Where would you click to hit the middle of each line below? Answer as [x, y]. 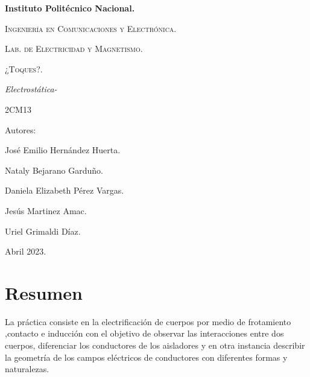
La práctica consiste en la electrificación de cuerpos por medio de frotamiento [148, 321]
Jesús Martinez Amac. [46, 210]
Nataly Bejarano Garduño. [54, 170]
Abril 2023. [26, 251]
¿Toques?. [24, 68]
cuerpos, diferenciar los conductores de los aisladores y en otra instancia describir [155, 345]
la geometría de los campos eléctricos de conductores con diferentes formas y [146, 357]
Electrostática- [31, 89]
